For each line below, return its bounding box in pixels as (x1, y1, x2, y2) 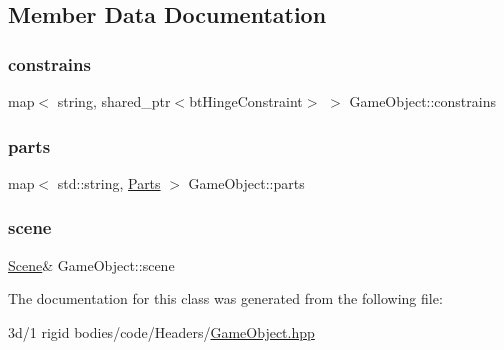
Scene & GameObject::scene (8, 254, 175, 275)
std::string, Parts (57, 172, 161, 193)
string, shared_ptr (57, 91, 171, 111)
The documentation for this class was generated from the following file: (8, 288, 443, 309)
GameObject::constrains (349, 91, 496, 111)
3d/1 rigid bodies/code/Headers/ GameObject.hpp (8, 321, 315, 342)
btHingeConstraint (189, 91, 303, 111)
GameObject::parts (188, 172, 305, 193)
